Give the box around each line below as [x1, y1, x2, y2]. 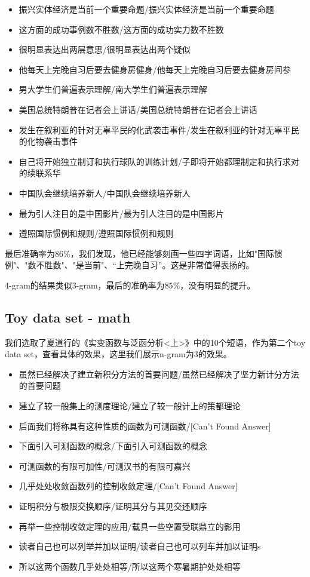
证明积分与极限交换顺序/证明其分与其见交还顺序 [19, 500, 207, 512]
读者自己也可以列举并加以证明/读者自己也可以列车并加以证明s [19, 540, 261, 553]
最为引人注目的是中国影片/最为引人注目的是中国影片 [19, 207, 224, 219]
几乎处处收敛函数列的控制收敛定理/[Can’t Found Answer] [19, 480, 238, 492]
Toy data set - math [5, 308, 131, 326]
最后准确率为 [5, 247, 55, 259]
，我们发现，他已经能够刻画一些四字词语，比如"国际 [70, 247, 274, 259]
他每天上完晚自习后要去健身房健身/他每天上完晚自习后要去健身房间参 [19, 63, 291, 75]
